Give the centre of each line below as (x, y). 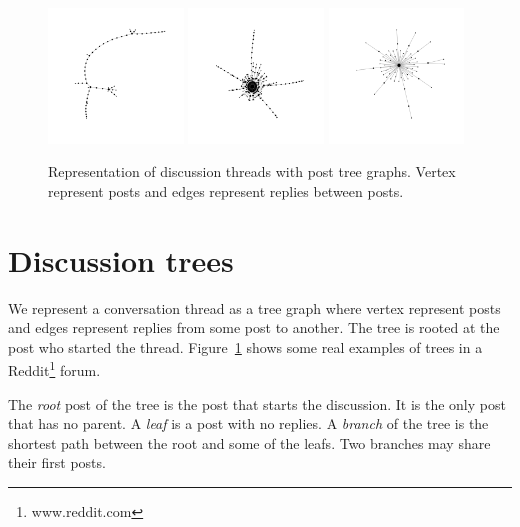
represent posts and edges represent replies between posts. (226, 190)
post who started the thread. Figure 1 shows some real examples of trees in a (245, 346)
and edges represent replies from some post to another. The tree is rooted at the (254, 327)
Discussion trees (121, 259)
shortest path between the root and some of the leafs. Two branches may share (249, 442)
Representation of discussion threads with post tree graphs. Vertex (252, 171)
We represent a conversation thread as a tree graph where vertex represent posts (254, 307)
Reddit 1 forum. (54, 369)
